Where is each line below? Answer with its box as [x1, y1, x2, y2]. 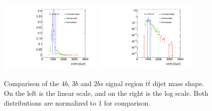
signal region [105, 78, 143, 89]
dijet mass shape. [153, 78, 204, 89]
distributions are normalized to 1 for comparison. [4, 97, 151, 108]
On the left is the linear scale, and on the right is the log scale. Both [4, 88, 209, 98]
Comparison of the [4, 78, 59, 89]
